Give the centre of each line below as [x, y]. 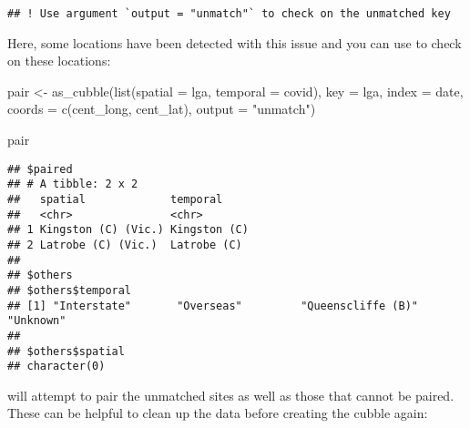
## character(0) [56, 367]
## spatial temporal [115, 199]
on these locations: [59, 61]
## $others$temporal [70, 290]
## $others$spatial [66, 351]
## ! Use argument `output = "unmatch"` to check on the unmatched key [229, 14]
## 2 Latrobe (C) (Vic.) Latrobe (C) [125, 245]
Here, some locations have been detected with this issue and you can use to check [235, 42]
